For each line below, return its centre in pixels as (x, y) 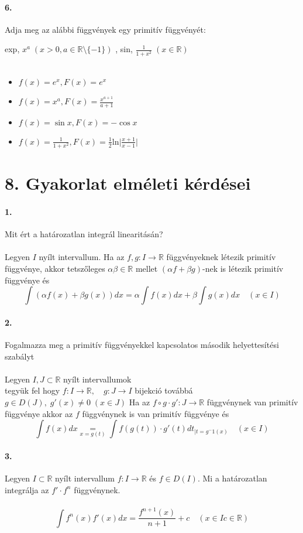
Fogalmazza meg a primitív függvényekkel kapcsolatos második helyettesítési (142, 345)
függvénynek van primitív (252, 402)
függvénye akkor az (39, 413)
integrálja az (27, 489)
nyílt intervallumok (97, 379)
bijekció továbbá (164, 390)
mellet (147, 269)
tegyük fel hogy (32, 390)
